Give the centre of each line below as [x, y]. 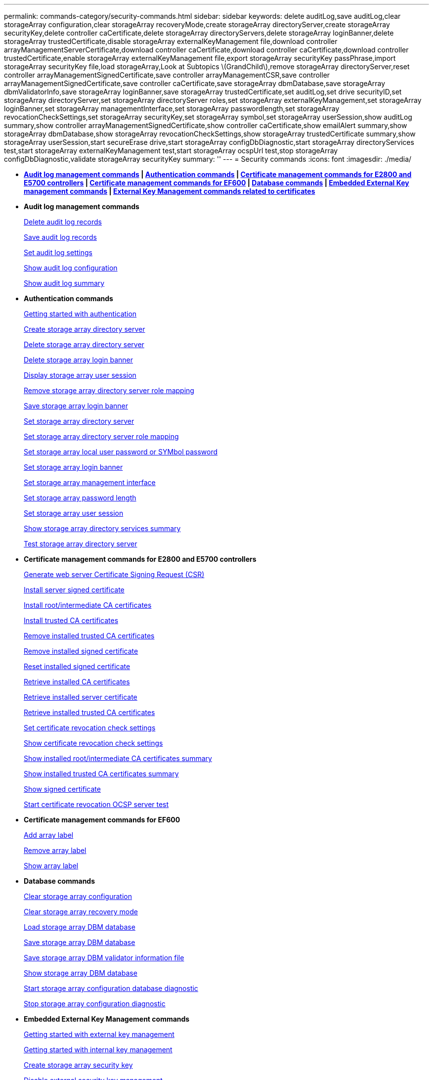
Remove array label [55, 850]
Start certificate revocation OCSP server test [96, 804]
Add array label [49, 835]
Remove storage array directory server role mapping [109, 390]
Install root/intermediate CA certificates [88, 605]
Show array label [51, 866]
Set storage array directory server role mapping [101, 436]
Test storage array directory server [81, 544]
